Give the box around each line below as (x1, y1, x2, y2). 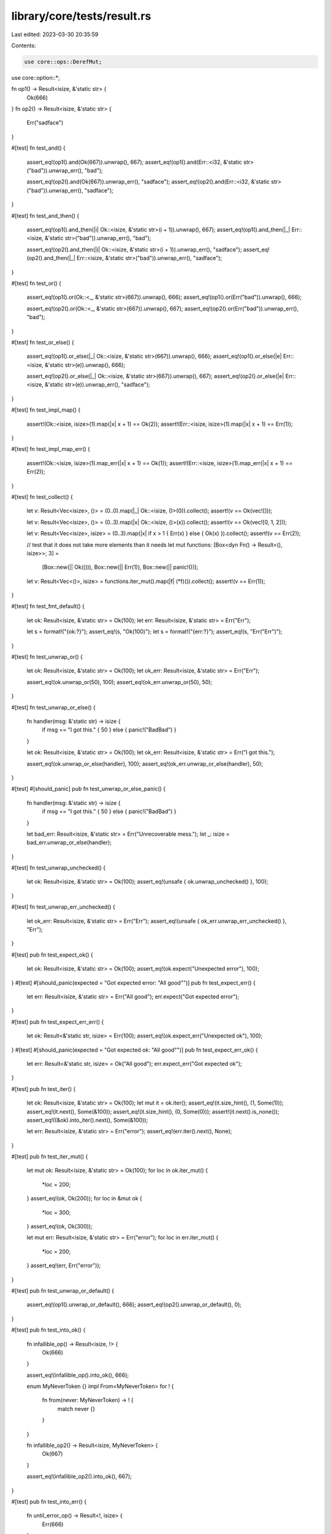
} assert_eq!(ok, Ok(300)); (26, 1223, 93, 1230)
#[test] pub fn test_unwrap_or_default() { (11, 1287, 115, 1294)
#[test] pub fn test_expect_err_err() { (11, 1018, 104, 1025)
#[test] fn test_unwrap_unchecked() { (11, 864, 106, 871)
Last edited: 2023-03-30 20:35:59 (11, 31, 99, 38)
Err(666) (42, 1521, 64, 1528)
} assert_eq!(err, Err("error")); (26, 1262, 101, 1270)
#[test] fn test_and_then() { (11, 212, 80, 219)
